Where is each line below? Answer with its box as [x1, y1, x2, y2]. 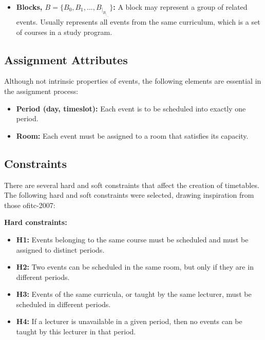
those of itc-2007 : [4, 199, 55, 210]
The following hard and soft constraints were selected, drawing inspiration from [4, 190, 254, 200]
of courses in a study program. [16, 26, 112, 37]
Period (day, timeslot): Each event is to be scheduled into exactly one [16, 103, 246, 114]
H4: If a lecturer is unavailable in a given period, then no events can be [16, 316, 242, 327]
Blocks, [16, 2, 43, 12]
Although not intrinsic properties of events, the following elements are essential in [4, 75, 261, 86]
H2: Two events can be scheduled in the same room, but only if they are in [16, 261, 254, 272]
